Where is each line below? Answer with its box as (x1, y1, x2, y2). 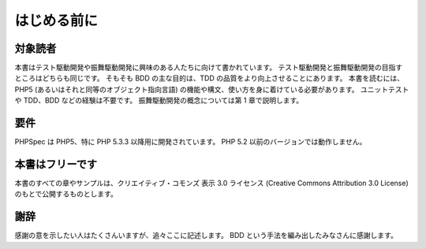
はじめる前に (14, 12, 99, 29)
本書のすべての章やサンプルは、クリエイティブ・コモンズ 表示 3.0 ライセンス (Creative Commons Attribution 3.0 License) (14, 178, 409, 188)
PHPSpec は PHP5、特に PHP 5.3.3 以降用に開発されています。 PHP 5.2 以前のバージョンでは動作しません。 (14, 137, 367, 147)
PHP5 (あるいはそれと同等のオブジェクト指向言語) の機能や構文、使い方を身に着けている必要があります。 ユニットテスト (14, 84, 409, 94)
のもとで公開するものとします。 (14, 189, 118, 199)
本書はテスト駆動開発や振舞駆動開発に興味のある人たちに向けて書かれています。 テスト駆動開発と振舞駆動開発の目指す (14, 63, 403, 72)
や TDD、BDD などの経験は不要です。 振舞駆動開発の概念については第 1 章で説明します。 (14, 95, 304, 106)
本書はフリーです (14, 158, 98, 171)
